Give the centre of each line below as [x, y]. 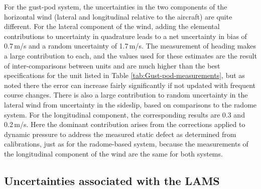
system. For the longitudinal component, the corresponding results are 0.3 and [124, 114]
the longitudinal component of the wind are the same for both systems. [113, 153]
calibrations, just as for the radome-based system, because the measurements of [126, 144]
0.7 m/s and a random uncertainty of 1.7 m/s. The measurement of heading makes [130, 46]
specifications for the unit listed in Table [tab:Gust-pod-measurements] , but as [124, 75]
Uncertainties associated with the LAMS [112, 180]
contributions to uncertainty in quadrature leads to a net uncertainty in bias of [125, 36]
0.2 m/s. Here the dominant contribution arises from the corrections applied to [125, 124]
